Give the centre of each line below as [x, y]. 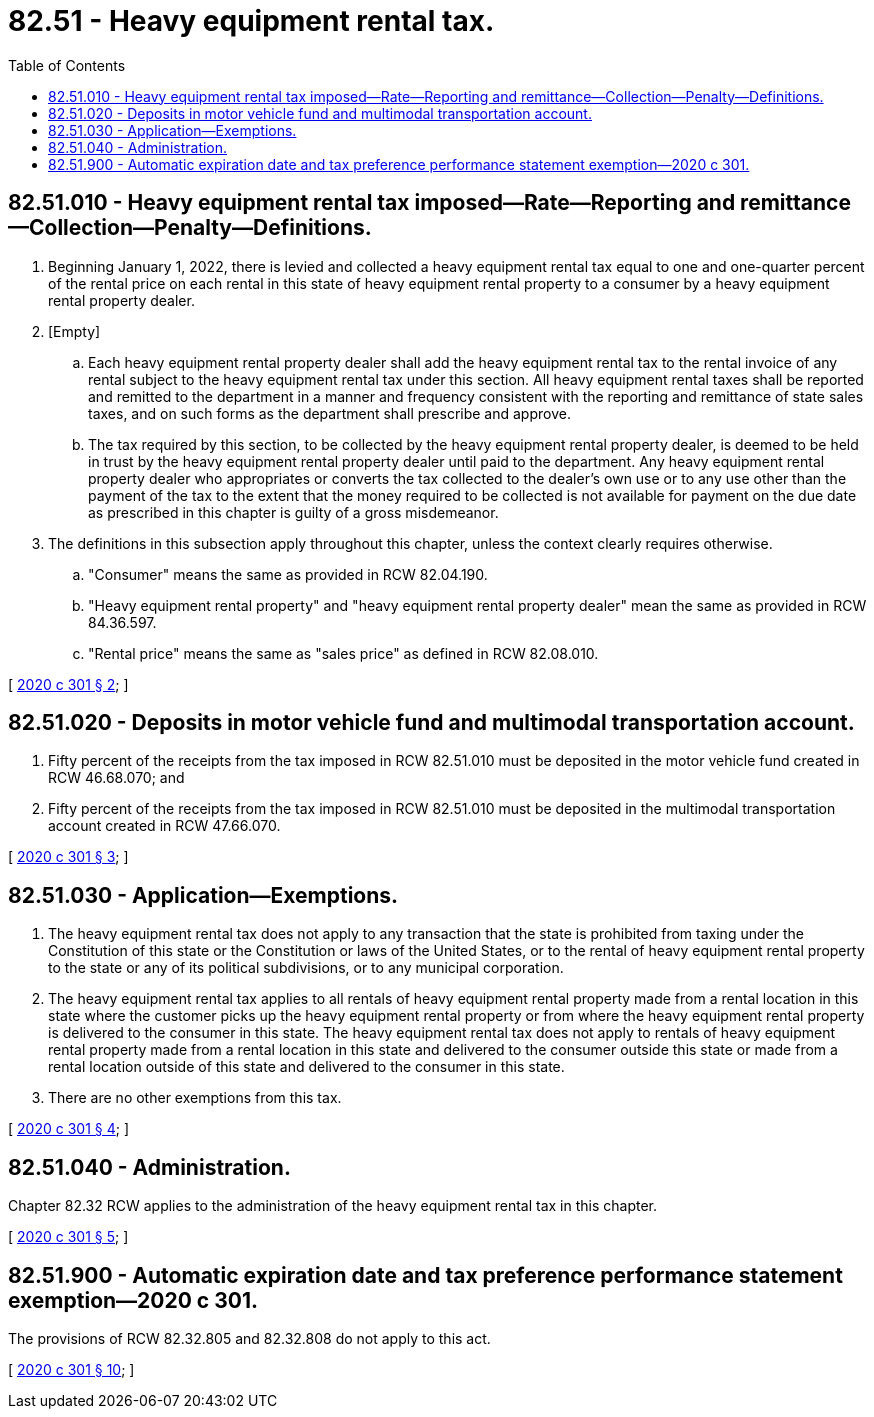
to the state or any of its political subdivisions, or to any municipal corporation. [306, 968]
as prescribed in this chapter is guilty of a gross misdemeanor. [293, 512]
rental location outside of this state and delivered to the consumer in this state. [306, 1067]
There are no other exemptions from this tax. [195, 1098]
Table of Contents [67, 65]
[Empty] [74, 331]
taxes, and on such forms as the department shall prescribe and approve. [329, 413]
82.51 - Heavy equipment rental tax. [251, 21]
